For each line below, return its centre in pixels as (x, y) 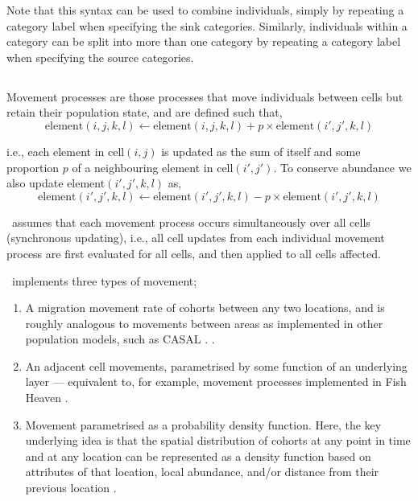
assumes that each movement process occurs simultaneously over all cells (191, 222)
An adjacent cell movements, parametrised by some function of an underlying (216, 365)
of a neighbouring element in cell (153, 167)
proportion (33, 167)
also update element (56, 183)
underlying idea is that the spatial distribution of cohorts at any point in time (218, 440)
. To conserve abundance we (342, 167)
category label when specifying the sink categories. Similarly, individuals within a (207, 25)
